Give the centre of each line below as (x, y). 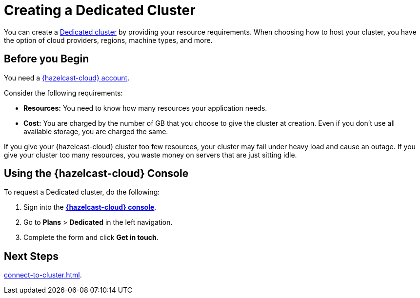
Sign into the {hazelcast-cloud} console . (90, 207)
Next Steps (31, 256)
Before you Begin (47, 59)
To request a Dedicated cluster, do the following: (82, 192)
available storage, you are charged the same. (96, 131)
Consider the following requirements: (63, 93)
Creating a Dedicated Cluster (100, 10)
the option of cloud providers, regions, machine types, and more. (108, 40)
